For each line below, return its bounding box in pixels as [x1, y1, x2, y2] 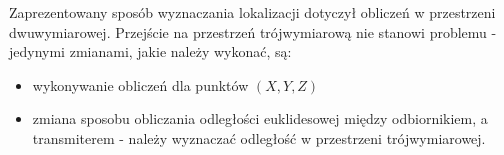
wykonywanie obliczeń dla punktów [32, 74, 249, 95]
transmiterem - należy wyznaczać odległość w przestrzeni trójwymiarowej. [32, 127, 486, 148]
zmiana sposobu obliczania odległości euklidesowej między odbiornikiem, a [32, 108, 488, 129]
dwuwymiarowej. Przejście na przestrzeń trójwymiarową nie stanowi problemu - [9, 21, 497, 42]
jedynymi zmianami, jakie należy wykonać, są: [9, 41, 292, 62]
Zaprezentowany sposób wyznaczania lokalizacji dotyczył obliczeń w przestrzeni [9, 2, 496, 22]
